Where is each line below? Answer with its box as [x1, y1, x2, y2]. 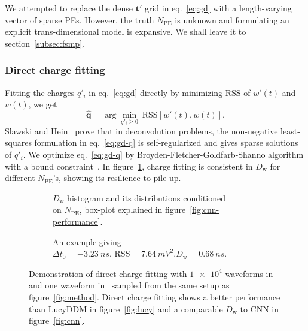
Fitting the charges [5, 86, 75, 98]
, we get [28, 98, 57, 110]
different [5, 171, 35, 184]
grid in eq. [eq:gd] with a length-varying [144, 2, 292, 14]
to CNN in [240, 302, 279, 315]
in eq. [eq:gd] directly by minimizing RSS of [89, 86, 251, 98]
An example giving [53, 235, 121, 248]
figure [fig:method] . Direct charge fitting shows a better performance [29, 290, 280, 303]
